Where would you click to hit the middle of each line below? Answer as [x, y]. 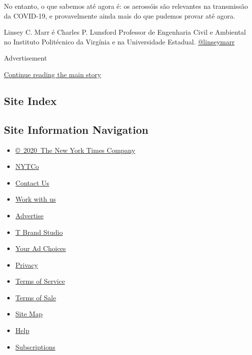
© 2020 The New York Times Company [75, 150]
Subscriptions [35, 346]
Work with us [36, 199]
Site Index [30, 100]
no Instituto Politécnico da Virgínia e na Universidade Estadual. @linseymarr [119, 41]
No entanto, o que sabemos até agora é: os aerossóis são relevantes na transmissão [126, 6]
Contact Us [32, 182]
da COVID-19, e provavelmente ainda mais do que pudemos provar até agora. [120, 15]
